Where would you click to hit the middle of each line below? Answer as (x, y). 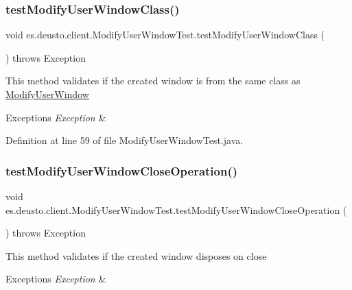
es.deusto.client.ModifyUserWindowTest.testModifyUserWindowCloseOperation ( (176, 209)
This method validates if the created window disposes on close (136, 255)
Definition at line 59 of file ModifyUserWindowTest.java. (125, 140)
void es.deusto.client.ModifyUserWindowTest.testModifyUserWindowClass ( (165, 35)
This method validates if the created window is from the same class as (153, 81)
